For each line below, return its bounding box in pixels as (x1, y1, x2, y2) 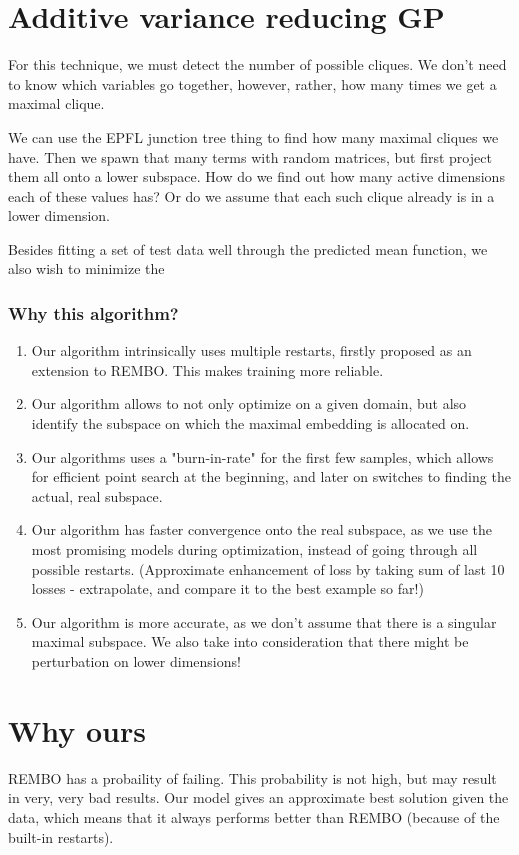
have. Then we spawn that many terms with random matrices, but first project (8, 146, 492, 167)
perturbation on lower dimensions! (31, 651, 241, 671)
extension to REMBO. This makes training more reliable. (31, 359, 384, 380)
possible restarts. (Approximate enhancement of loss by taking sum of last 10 (31, 558, 505, 579)
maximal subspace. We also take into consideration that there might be (31, 631, 469, 652)
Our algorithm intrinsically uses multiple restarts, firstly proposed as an (31, 340, 472, 361)
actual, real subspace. (31, 485, 163, 506)
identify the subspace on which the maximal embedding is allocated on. (31, 413, 470, 434)
